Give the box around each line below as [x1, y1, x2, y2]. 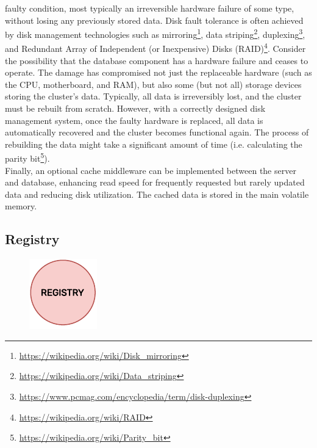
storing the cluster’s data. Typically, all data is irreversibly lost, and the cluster [5, 90, 302, 103]
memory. [5, 200, 37, 212]
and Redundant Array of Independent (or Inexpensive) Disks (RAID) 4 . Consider [5, 40, 306, 55]
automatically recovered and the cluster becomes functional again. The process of [5, 126, 309, 139]
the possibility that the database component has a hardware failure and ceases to [5, 54, 308, 67]
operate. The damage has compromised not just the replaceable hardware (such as [5, 66, 312, 79]
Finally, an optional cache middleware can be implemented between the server [5, 164, 296, 176]
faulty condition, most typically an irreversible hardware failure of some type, [5, 2, 294, 14]
